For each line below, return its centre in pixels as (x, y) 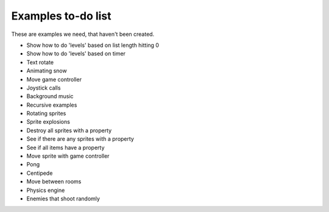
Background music (50, 96)
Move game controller (54, 79)
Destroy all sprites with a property (69, 130)
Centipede (40, 173)
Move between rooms (54, 182)
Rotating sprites (46, 113)
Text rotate (40, 62)
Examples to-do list (62, 16)
